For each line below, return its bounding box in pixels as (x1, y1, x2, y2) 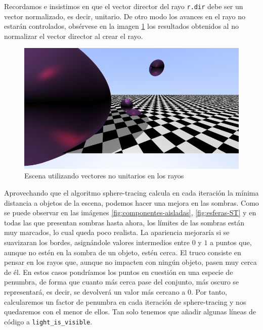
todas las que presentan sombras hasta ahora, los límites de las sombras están (4, 217, 245, 227)
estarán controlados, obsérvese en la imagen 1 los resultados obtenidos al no (4, 21, 239, 31)
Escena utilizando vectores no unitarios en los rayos (24, 170, 184, 181)
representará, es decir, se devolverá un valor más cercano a (4, 286, 186, 297)
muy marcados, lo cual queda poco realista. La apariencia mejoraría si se (4, 227, 230, 238)
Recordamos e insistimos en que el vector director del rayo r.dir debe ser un (4, 1, 243, 11)
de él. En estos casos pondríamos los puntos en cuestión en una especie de (4, 266, 233, 277)
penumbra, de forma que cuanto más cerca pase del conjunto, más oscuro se (4, 276, 239, 287)
